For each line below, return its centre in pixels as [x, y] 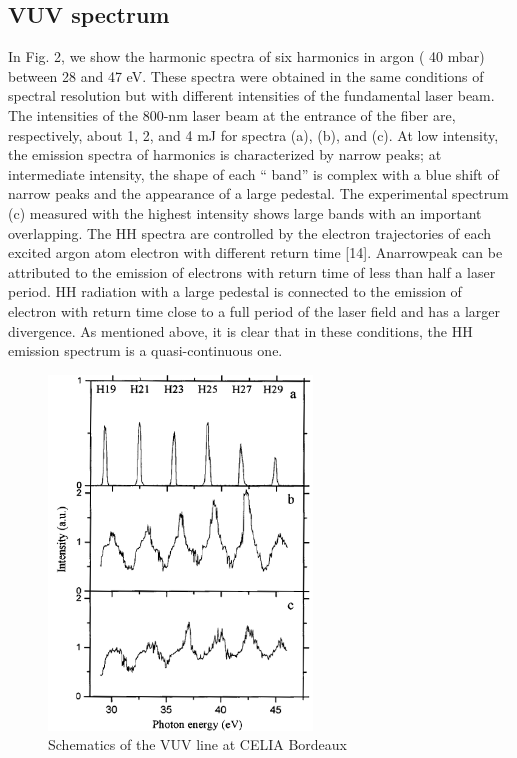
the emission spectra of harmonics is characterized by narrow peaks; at [225, 154]
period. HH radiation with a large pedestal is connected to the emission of [235, 291]
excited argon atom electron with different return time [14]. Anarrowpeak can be [255, 252]
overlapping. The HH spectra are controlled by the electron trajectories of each [250, 232]
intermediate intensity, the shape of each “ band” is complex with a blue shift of [253, 173]
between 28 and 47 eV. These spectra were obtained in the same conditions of [246, 75]
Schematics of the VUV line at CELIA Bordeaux [197, 744]
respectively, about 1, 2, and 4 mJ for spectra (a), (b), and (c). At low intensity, [253, 134]
